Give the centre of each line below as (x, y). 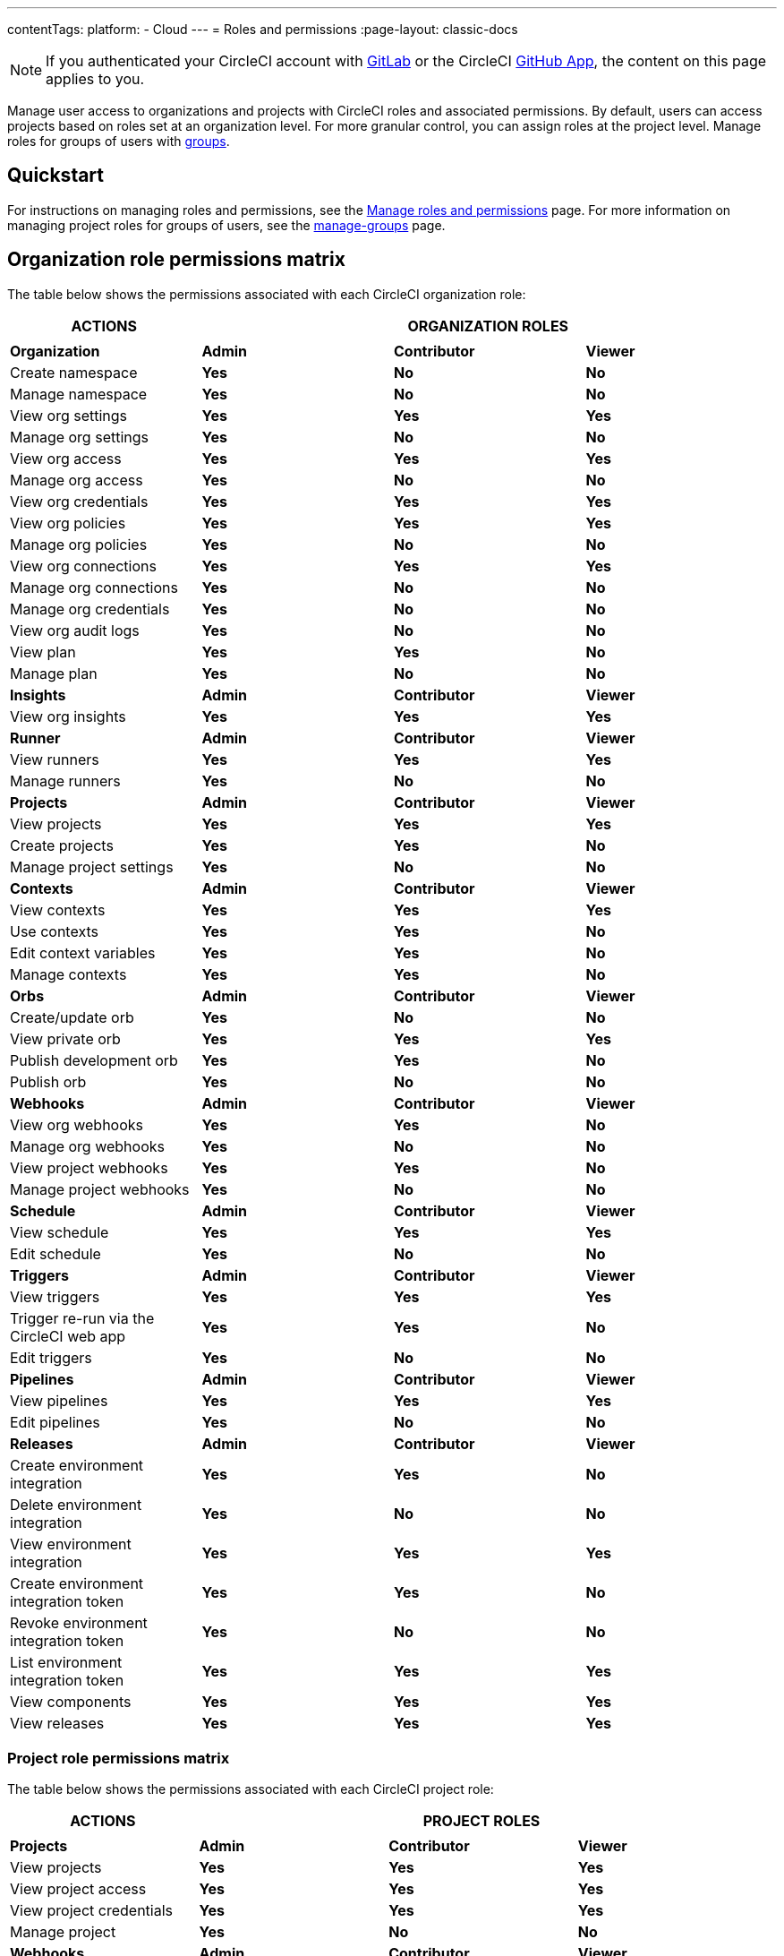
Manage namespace (79, 394)
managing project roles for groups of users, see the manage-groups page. (226, 225)
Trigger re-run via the (82, 1318)
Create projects (62, 845)
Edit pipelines (55, 1422)
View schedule (60, 1232)
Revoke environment (79, 1622)
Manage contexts (68, 974)
